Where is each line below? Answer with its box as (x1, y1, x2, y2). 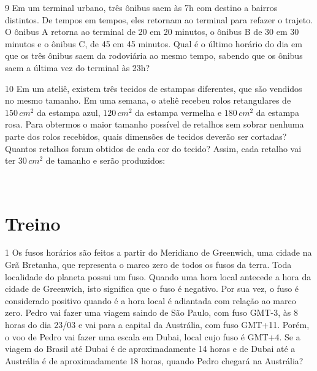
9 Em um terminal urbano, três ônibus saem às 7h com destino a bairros (5, 1, 278, 13)
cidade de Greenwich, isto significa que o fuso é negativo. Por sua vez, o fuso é (5, 282, 299, 295)
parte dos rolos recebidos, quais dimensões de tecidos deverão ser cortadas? (5, 129, 287, 142)
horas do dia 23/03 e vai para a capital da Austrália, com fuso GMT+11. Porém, (5, 318, 310, 331)
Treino (5, 210, 61, 235)
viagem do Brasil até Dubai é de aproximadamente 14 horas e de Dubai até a (5, 342, 296, 355)
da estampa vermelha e (135, 105, 222, 118)
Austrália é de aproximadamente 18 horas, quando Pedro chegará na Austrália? (5, 354, 304, 367)
